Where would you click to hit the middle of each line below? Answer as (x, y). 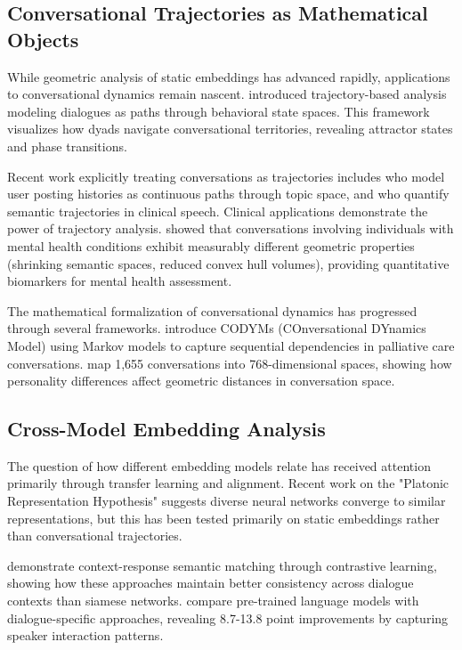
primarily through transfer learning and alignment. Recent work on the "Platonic (228, 483)
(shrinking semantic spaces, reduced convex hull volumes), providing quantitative (228, 263)
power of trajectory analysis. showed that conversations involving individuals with (231, 228)
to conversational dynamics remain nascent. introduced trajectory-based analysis (227, 94)
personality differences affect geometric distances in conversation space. (201, 381)
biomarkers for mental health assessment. (120, 281)
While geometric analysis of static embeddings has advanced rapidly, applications (229, 76)
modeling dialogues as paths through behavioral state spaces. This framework (219, 111)
